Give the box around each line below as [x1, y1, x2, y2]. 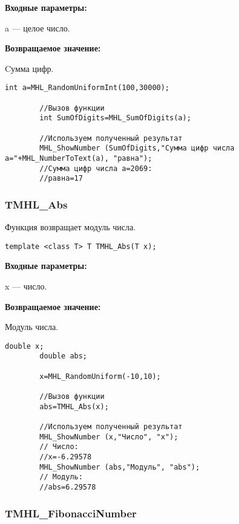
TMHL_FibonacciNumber [5, 505, 137, 520]
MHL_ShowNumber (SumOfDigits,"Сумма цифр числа [39, 144, 235, 153]
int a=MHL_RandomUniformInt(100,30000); [5, 83, 170, 92]
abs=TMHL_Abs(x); [39, 402, 109, 411]
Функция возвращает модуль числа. [5, 221, 136, 233]
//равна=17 [39, 174, 83, 183]
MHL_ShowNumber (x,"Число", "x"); [39, 432, 178, 441]
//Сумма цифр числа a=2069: [39, 164, 152, 173]
